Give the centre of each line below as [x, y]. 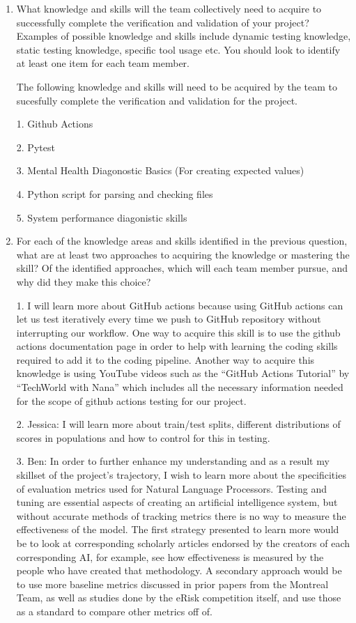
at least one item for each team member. [103, 63]
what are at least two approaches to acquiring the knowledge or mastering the [183, 254]
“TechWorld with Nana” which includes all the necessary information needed [180, 387]
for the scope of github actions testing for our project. [131, 400]
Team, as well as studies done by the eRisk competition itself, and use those [179, 598]
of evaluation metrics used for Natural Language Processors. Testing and [171, 488]
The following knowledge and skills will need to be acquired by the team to [177, 86]
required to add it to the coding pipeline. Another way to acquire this [165, 359]
